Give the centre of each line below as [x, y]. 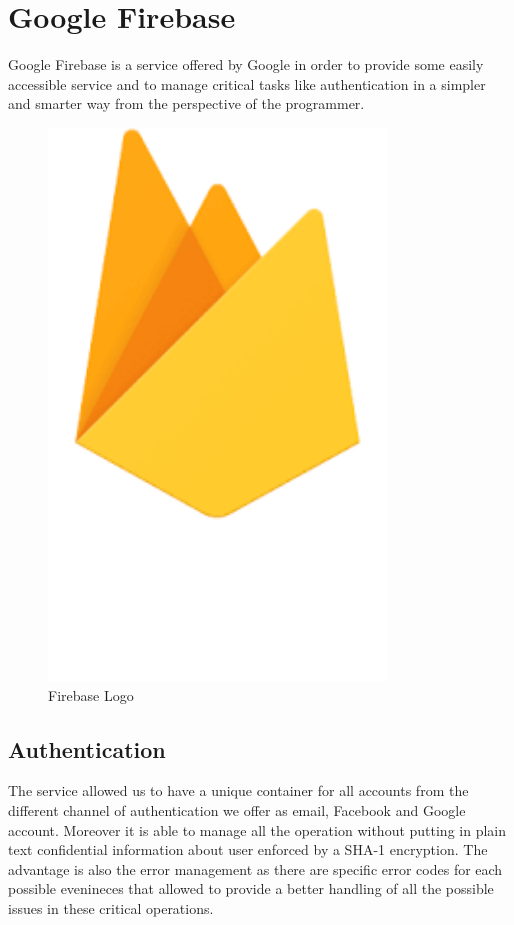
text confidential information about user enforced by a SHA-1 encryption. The [248, 849]
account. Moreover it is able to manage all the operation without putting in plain [257, 829]
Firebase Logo [91, 694]
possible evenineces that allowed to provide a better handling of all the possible [251, 888]
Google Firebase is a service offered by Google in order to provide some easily [246, 64]
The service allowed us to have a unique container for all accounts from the [238, 790]
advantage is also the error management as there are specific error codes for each [255, 868]
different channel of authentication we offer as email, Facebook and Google [237, 809]
